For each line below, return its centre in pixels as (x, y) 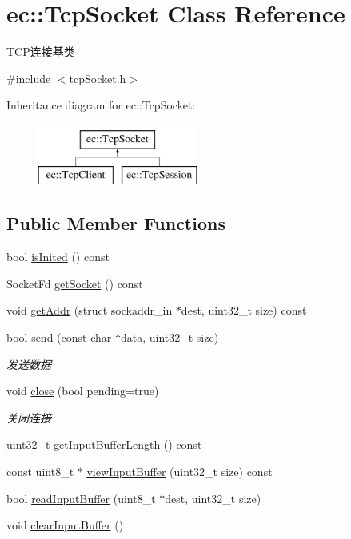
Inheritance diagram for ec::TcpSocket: (101, 105)
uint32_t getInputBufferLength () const (104, 444)
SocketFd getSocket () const (75, 283)
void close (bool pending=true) (83, 391)
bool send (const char (59, 337)
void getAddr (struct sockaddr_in (90, 310)
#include (29, 78)
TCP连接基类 (41, 52)
